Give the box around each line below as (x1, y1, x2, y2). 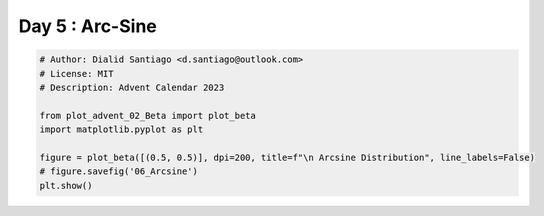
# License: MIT (39, 68, 114, 79)
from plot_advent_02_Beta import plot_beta (39, 110, 257, 121)
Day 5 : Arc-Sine (18, 15, 157, 37)
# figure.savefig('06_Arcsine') (39, 166, 199, 177)
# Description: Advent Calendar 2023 (39, 81, 225, 93)
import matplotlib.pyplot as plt (39, 124, 204, 135)
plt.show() (39, 180, 93, 191)
